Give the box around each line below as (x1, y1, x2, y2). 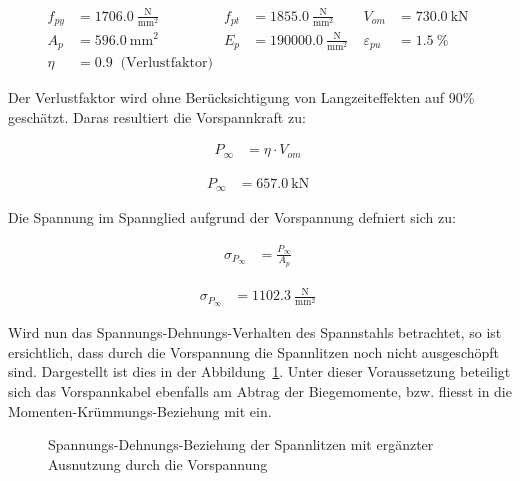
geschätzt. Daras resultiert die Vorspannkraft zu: (8, 106, 306, 127)
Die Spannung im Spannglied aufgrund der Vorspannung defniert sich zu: (8, 207, 456, 228)
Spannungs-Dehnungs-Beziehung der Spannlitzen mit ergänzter (48, 434, 434, 455)
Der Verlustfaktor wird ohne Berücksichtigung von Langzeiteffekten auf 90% (8, 87, 475, 108)
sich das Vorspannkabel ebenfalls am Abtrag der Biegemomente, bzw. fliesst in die (8, 380, 512, 401)
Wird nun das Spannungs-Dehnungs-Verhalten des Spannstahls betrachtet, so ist (8, 322, 502, 343)
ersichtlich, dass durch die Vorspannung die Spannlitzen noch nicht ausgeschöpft (8, 341, 500, 362)
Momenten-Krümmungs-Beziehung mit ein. (8, 400, 272, 421)
